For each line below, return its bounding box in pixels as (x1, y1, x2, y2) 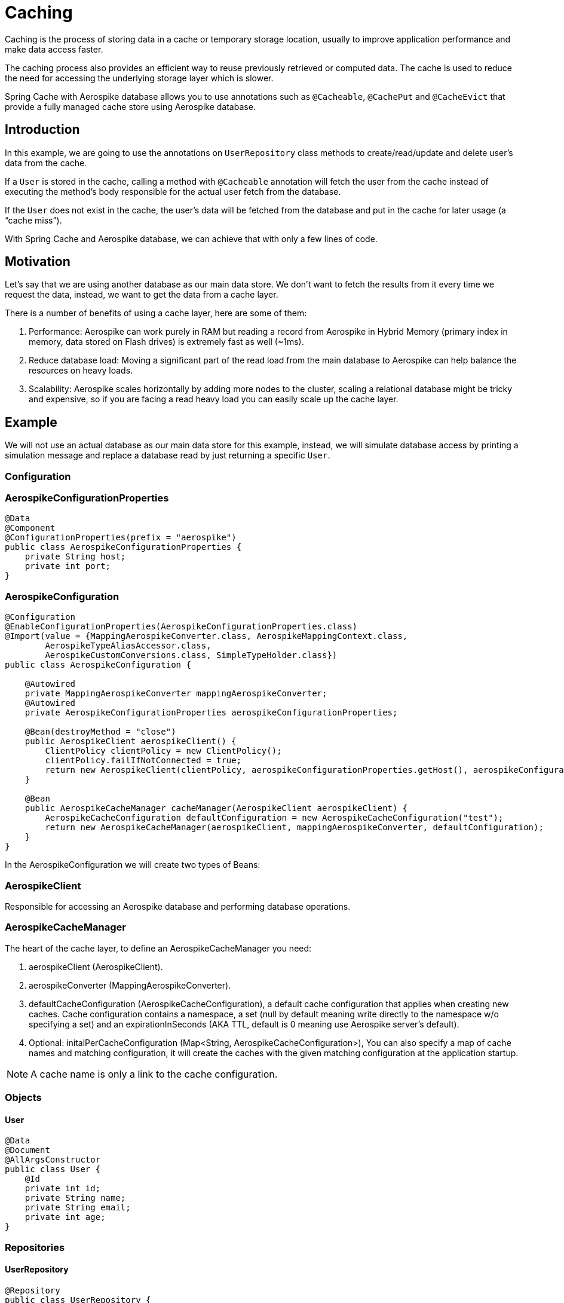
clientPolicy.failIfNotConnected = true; (45, 756, 242, 766)
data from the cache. (5, 157, 87, 168)
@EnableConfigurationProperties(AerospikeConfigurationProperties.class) (5, 622, 358, 632)
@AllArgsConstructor (5, 1155, 101, 1165)
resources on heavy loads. (29, 365, 133, 376)
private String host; (24, 552, 126, 562)
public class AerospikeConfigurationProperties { (5, 542, 242, 552)
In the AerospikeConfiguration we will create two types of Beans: (5, 860, 260, 870)
